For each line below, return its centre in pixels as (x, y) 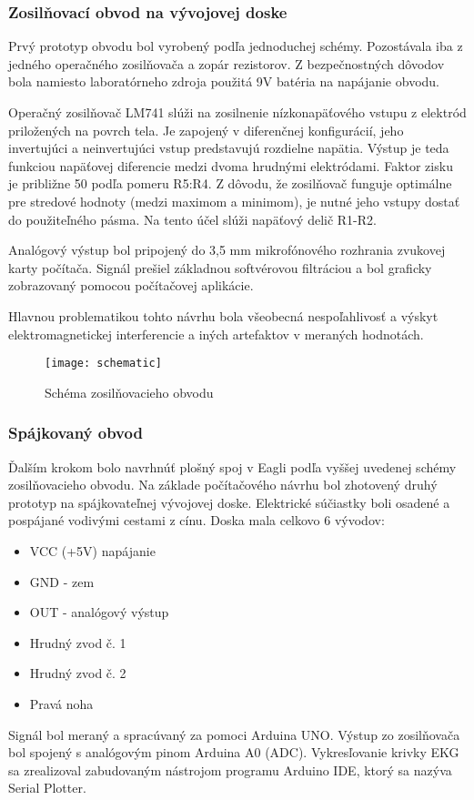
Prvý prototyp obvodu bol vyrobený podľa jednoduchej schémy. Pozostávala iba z (236, 46)
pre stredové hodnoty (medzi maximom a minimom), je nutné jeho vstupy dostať (234, 201)
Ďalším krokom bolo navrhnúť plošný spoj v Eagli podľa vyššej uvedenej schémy (232, 466)
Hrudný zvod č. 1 (78, 642)
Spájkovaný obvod (76, 433)
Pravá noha (61, 703)
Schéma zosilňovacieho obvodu (129, 392)
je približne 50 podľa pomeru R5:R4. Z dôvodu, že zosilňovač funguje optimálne (230, 183)
